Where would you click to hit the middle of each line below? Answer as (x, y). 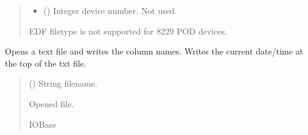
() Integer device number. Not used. (110, 10)
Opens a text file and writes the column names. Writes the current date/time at (154, 51)
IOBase (43, 124)
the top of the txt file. (46, 63)
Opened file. (51, 103)
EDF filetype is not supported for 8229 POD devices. (128, 31)
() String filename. (63, 83)
